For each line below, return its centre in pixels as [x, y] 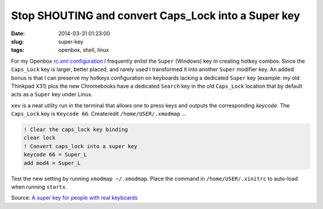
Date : [18, 33]
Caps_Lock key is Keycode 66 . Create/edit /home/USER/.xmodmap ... [99, 114]
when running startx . [39, 187]
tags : [18, 50]
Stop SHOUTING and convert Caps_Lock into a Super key [156, 16]
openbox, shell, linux [84, 50]
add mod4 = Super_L [52, 163]
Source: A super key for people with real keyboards [74, 198]
